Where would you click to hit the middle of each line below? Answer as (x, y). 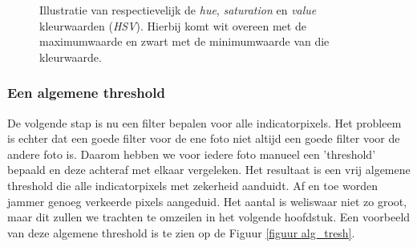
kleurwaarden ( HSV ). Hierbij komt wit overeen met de (173, 25)
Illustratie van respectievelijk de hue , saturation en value (178, 10)
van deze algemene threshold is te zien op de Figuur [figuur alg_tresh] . (181, 232)
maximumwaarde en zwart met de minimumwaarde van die (184, 41)
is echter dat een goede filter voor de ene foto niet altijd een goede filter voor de (204, 138)
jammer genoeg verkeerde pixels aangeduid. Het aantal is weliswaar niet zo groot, (207, 201)
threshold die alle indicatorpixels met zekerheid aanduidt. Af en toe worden (192, 185)
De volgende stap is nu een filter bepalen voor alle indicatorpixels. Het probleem (204, 122)
